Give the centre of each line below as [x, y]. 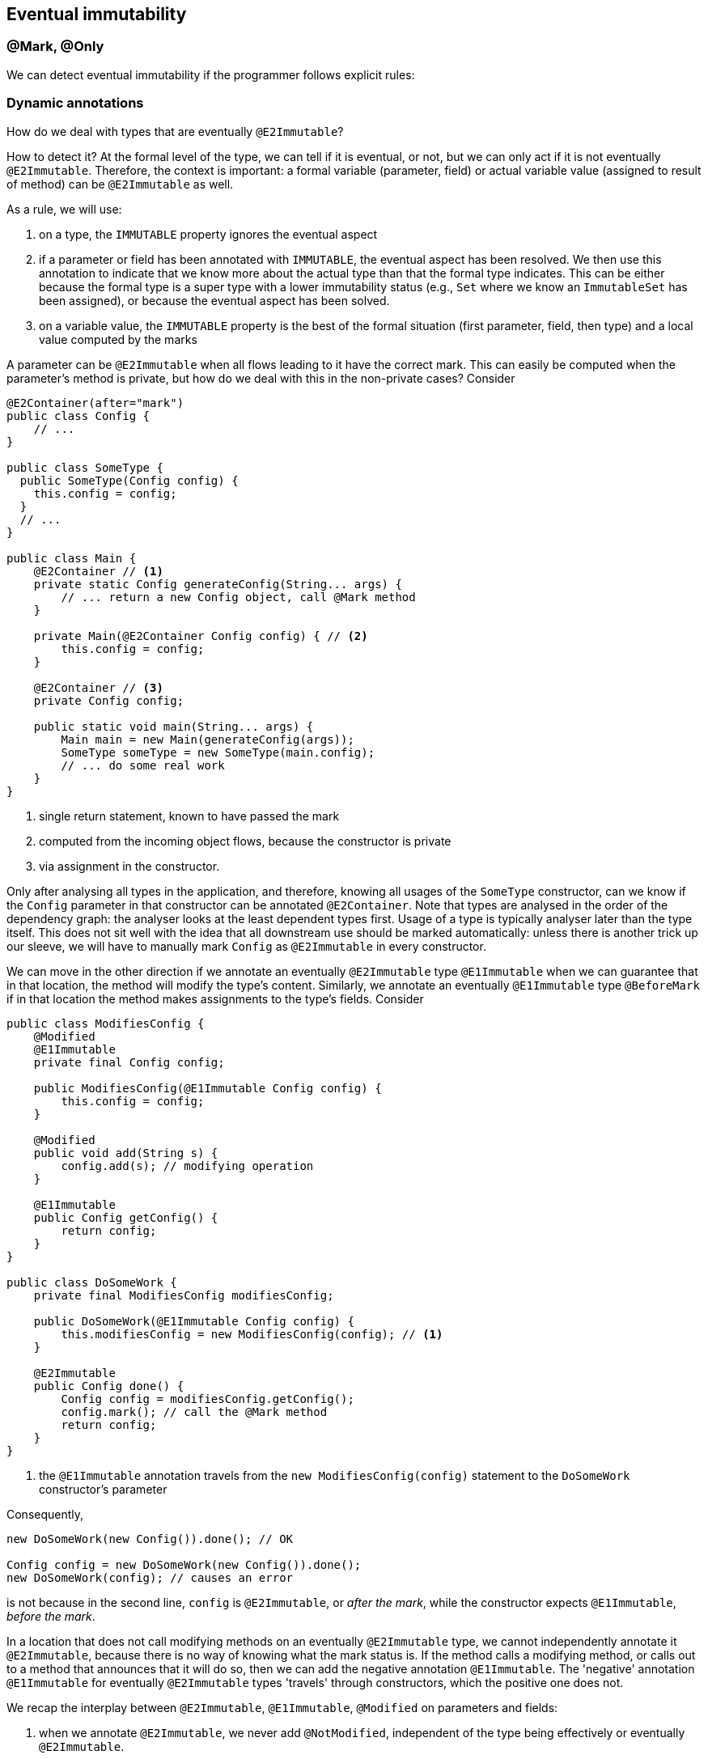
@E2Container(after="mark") [95, 403]
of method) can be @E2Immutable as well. [120, 184]
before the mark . [51, 1616]
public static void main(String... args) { [174, 726]
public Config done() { [109, 1386]
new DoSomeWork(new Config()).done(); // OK [150, 1539]
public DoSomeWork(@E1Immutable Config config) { [194, 1321]
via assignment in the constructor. [129, 866]
